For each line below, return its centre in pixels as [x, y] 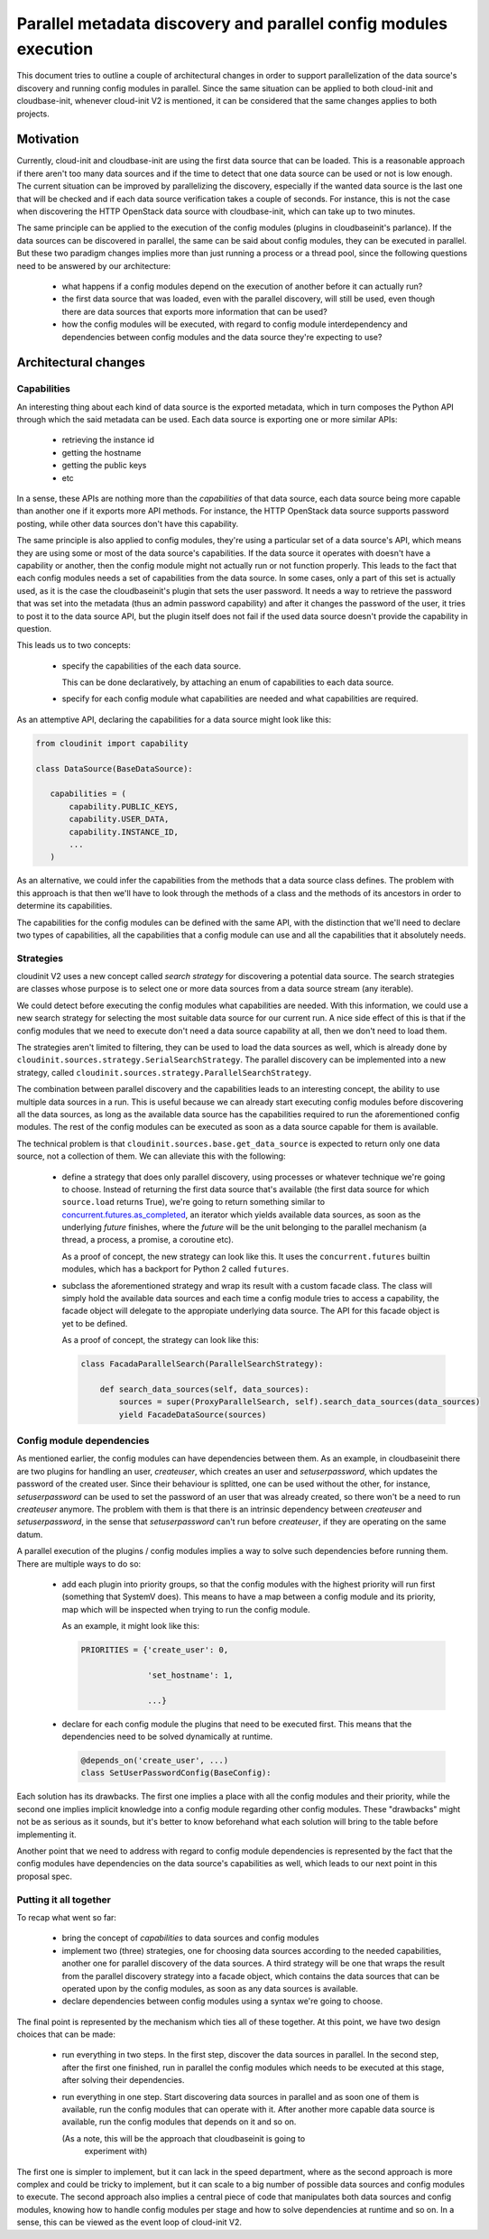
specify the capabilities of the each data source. [152, 666]
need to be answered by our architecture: [94, 265]
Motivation [48, 139]
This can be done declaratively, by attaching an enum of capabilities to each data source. [228, 682]
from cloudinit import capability [112, 743]
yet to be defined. [95, 1323]
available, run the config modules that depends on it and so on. [179, 2122]
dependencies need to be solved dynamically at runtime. [167, 1736]
